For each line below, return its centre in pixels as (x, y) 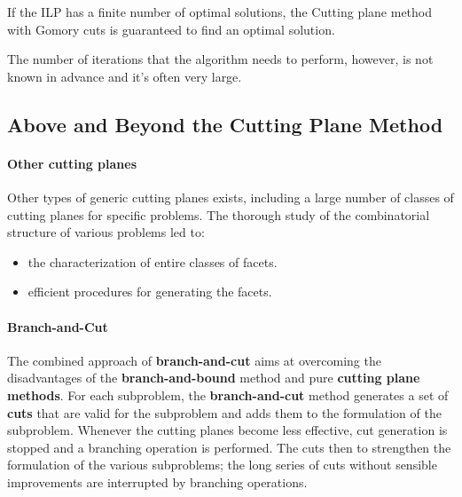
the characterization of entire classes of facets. (153, 261)
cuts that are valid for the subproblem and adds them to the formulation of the (224, 412)
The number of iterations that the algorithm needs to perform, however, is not (220, 59)
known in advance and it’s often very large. (125, 76)
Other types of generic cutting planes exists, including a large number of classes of (231, 197)
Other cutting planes (72, 163)
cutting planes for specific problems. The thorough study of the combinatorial (219, 214)
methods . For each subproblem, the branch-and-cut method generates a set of (228, 394)
